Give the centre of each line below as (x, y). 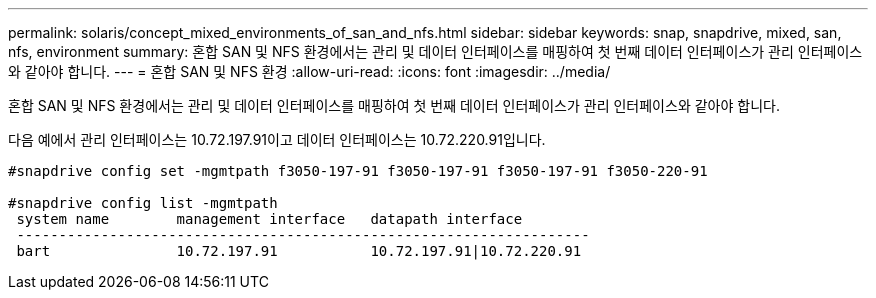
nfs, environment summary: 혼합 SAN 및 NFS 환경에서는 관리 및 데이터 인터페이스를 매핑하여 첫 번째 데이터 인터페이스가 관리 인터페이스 (435, 51)
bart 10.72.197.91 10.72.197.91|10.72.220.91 (299, 251)
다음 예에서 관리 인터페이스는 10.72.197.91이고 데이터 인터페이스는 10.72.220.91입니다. (277, 139)
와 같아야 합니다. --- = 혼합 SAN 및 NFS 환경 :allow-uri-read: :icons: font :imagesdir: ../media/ (309, 71)
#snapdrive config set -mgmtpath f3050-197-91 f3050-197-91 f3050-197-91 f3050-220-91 (358, 171)
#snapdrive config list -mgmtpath (143, 203)
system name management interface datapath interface (269, 219)
